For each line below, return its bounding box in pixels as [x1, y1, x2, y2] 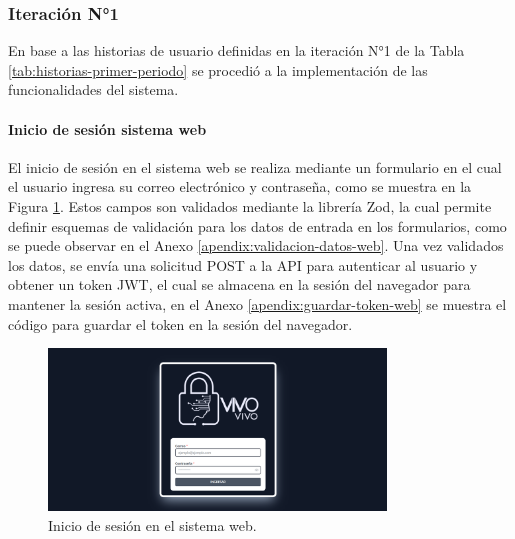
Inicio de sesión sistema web [8, 118, 207, 139]
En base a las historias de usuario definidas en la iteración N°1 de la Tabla [8, 40, 465, 61]
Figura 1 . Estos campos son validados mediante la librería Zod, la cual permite [8, 195, 492, 216]
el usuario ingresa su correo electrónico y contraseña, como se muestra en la [8, 176, 472, 197]
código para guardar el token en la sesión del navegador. [8, 313, 353, 334]
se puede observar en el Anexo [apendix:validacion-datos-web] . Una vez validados [8, 235, 504, 256]
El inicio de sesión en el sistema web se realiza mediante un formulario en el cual [8, 156, 502, 177]
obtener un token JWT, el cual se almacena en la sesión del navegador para [8, 274, 471, 295]
